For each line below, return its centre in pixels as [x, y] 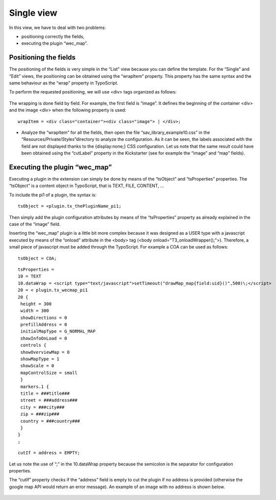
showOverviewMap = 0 [45, 352]
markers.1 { [35, 387]
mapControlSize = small [49, 373]
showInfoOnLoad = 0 [44, 338]
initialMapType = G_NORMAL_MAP [58, 331]
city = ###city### [42, 407]
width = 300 [35, 311]
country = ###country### [50, 421]
